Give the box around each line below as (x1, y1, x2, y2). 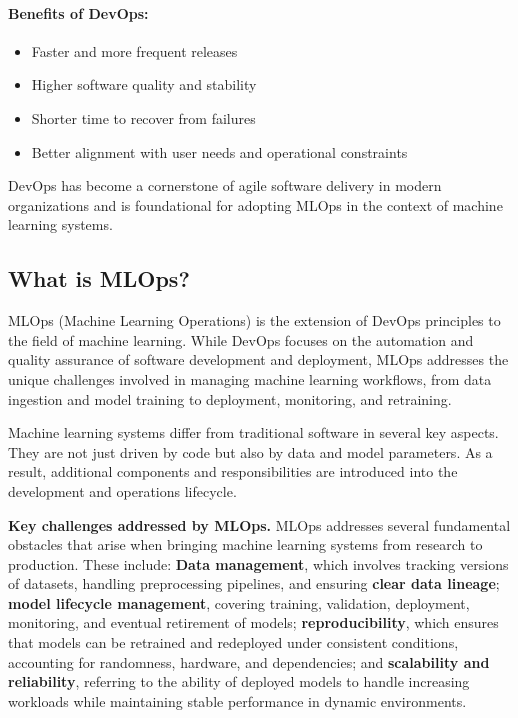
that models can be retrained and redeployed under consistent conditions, (8, 632, 459, 653)
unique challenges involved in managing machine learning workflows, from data (8, 368, 492, 389)
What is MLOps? (8, 263, 190, 294)
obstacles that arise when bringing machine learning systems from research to (8, 534, 483, 555)
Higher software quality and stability (31, 74, 257, 95)
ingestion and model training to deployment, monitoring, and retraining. (8, 388, 452, 409)
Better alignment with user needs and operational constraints (31, 141, 408, 162)
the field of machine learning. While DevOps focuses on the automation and (8, 329, 474, 350)
